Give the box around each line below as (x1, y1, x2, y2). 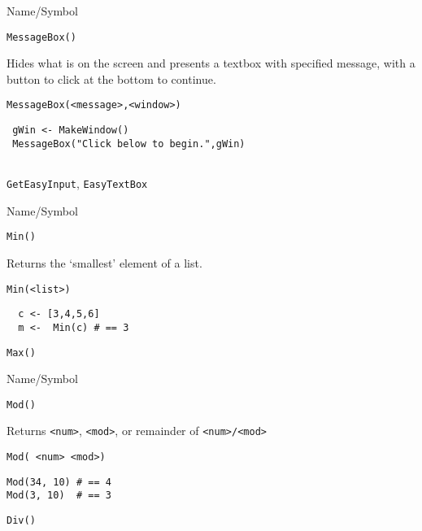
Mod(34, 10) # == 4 (7, 476, 111, 488)
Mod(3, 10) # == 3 (7, 490, 111, 502)
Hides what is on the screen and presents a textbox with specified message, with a (7, 54, 415, 72)
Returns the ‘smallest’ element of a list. (7, 254, 202, 271)
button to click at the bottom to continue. (7, 70, 216, 87)
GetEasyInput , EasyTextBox (7, 175, 148, 192)
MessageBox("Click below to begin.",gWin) (12, 137, 246, 150)
